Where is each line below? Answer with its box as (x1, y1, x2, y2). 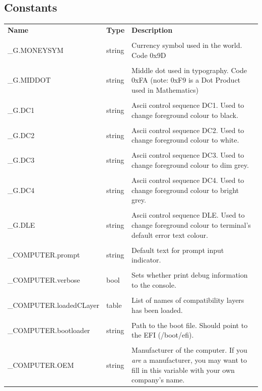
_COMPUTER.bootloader (8, 324, 90, 335)
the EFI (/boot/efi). (132, 330, 194, 340)
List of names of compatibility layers (132, 295, 244, 305)
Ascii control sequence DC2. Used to (132, 124, 244, 135)
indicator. (132, 254, 161, 265)
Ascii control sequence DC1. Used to (132, 100, 244, 110)
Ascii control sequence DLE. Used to (132, 210, 245, 220)
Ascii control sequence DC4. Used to (132, 175, 244, 185)
